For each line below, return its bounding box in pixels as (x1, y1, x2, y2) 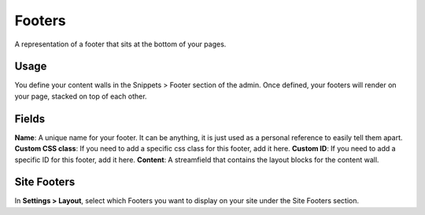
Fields (14, 112, 46, 125)
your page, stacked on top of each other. (14, 91, 147, 101)
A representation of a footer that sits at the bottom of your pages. (14, 39, 227, 49)
